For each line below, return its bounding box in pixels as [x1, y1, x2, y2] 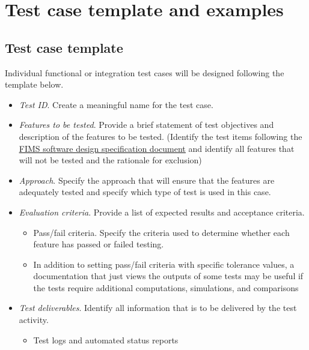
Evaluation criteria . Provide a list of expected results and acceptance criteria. [19, 205, 305, 218]
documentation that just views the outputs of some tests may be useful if [33, 270, 304, 282]
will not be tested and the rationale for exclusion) [19, 154, 202, 166]
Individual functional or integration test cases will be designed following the [5, 66, 284, 79]
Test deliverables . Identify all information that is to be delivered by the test [19, 301, 297, 314]
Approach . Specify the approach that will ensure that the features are [19, 173, 275, 186]
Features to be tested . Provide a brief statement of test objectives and [19, 118, 274, 131]
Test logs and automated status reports [33, 333, 179, 346]
